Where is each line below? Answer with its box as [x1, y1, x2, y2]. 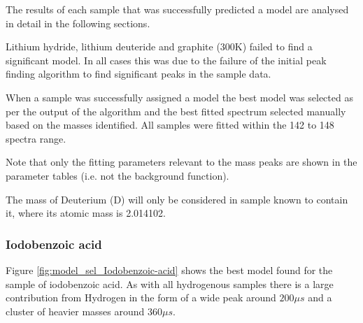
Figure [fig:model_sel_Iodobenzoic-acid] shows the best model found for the [6, 262, 333, 277]
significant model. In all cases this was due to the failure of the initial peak [6, 52, 327, 67]
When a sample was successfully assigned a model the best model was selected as [6, 89, 353, 104]
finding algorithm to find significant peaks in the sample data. [6, 66, 271, 81]
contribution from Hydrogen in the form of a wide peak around [6, 290, 276, 305]
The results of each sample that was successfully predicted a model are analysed [6, 2, 349, 16]
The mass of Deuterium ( [6, 192, 114, 206]
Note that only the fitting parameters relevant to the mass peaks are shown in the [6, 155, 357, 169]
